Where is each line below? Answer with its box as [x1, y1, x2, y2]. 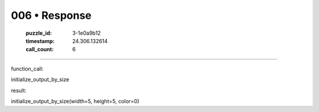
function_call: [11, 65, 44, 72]
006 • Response [11, 9, 92, 22]
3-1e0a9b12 [72, 29, 101, 37]
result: [11, 87, 27, 94]
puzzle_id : [25, 29, 52, 37]
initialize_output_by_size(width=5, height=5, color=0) [11, 97, 140, 104]
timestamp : [25, 37, 55, 44]
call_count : [25, 46, 54, 53]
